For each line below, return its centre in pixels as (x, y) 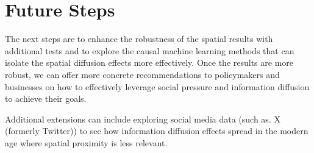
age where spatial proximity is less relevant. (86, 142)
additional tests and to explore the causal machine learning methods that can (150, 50)
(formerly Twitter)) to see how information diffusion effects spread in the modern (157, 131)
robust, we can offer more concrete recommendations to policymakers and (142, 74)
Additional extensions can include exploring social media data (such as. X (143, 119)
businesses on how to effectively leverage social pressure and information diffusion (157, 86)
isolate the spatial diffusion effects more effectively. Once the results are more (149, 62)
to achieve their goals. (46, 98)
